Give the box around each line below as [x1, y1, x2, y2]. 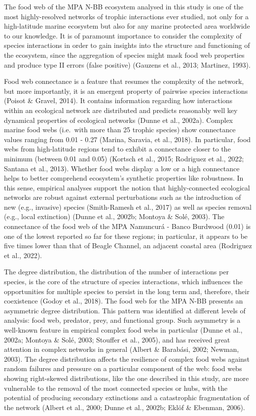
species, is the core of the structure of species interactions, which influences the [4, 276, 243, 287]
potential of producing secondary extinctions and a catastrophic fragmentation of [4, 392, 250, 403]
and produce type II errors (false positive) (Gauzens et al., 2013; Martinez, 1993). [4, 59, 251, 70]
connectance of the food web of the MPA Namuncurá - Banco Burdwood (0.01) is [4, 221, 251, 231]
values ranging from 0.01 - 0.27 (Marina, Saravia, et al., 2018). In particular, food [4, 134, 251, 144]
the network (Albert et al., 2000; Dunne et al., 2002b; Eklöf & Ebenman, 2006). [4, 402, 245, 412]
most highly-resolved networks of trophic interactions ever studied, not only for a [4, 11, 249, 21]
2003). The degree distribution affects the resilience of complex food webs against [4, 353, 250, 364]
